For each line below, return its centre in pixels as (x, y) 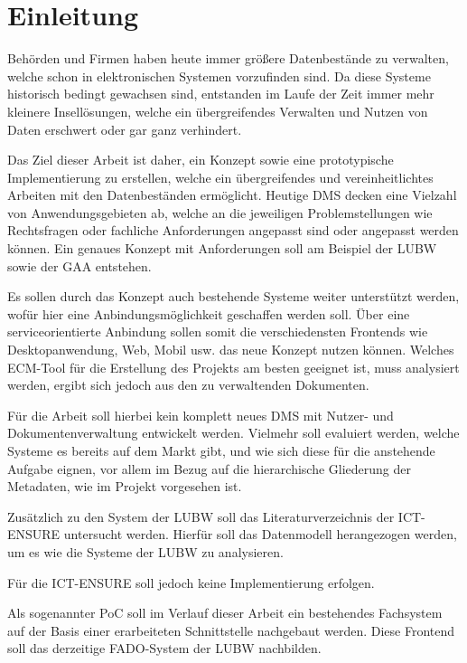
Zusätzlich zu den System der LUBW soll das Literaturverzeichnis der (201, 516)
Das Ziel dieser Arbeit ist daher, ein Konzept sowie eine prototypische (201, 160)
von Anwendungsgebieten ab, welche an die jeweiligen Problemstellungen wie (220, 212)
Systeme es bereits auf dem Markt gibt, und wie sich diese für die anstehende (221, 450)
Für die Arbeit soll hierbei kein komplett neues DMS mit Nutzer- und (201, 415)
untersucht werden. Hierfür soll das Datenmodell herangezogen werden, (260, 534)
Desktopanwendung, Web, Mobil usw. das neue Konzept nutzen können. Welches (231, 350)
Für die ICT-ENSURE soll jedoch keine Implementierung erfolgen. (191, 582)
